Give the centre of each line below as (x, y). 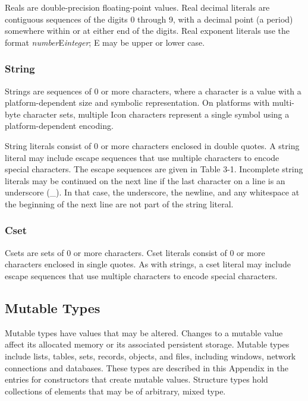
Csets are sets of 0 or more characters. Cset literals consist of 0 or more (135, 252)
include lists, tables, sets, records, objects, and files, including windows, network (150, 356)
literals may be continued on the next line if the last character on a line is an (145, 180)
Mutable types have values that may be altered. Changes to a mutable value (144, 332)
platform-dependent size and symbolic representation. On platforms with (137, 102)
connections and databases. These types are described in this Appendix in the (147, 367)
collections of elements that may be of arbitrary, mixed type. (115, 391)
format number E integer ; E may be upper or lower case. (105, 42)
